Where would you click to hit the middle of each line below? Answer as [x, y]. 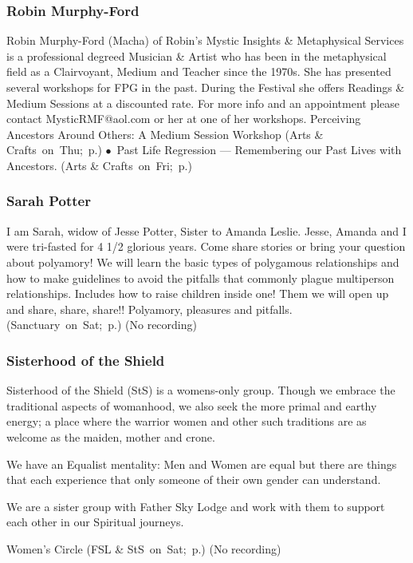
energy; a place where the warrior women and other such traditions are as [187, 421]
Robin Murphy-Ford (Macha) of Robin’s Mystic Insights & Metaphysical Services [205, 40]
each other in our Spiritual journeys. [95, 522]
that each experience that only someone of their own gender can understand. [194, 480]
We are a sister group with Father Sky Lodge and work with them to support [196, 506]
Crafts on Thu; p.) [54, 150]
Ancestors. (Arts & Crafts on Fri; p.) [99, 165]
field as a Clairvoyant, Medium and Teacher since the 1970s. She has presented [199, 71]
